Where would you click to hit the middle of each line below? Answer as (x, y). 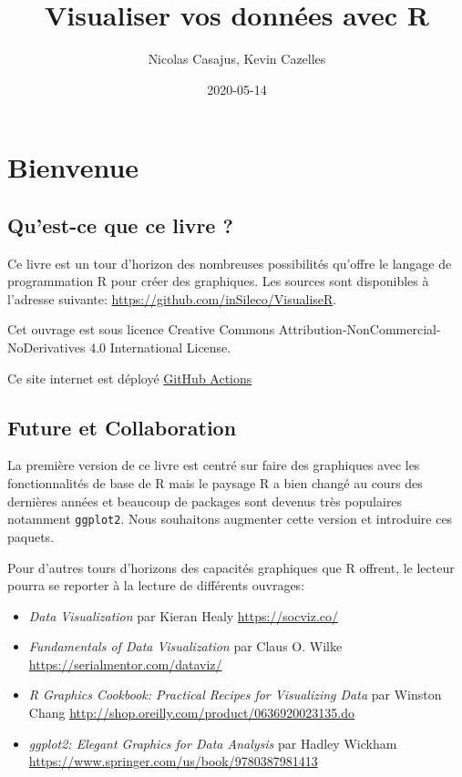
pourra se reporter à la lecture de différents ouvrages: (156, 585)
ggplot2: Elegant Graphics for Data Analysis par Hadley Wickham (213, 743)
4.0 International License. (160, 348)
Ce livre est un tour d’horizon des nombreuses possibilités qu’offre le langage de (230, 263)
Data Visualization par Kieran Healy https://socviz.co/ (184, 615)
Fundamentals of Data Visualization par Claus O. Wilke (185, 646)
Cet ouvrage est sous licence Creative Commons (141, 329)
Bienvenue (73, 167)
